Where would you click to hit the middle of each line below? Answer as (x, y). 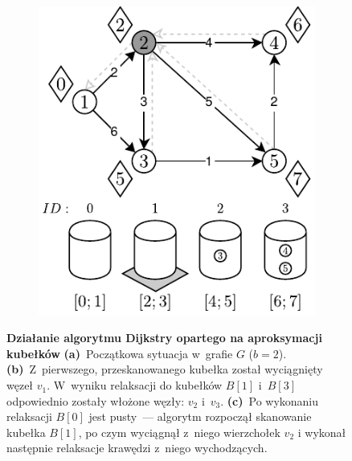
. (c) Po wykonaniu (270, 400)
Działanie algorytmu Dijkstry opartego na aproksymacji (164, 338)
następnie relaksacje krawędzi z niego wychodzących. (137, 448)
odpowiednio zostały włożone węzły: (96, 400)
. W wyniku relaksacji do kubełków (135, 385)
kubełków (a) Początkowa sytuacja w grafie (120, 353)
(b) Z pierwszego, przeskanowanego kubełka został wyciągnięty (165, 369)
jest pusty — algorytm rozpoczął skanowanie (200, 416)
